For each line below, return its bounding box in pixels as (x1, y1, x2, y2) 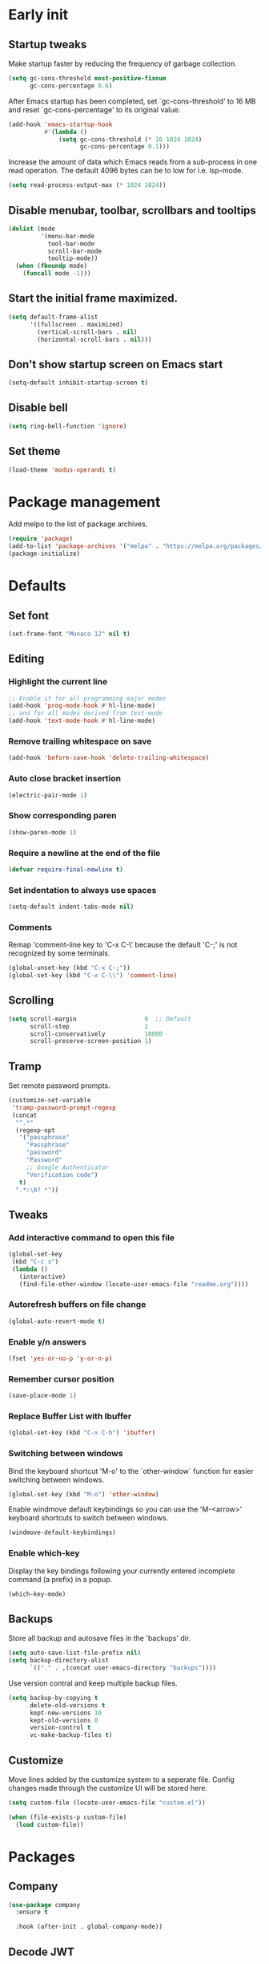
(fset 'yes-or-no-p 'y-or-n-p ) (8, 1354, 113, 1362)
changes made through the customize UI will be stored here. (8, 1783, 208, 1792)
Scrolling (8, 993, 54, 1008)
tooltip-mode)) (47, 254, 98, 262)
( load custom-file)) (15, 1820, 84, 1828)
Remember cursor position (8, 1374, 114, 1385)
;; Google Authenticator (26, 1163, 110, 1171)
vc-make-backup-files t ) (29, 1731, 113, 1739)
